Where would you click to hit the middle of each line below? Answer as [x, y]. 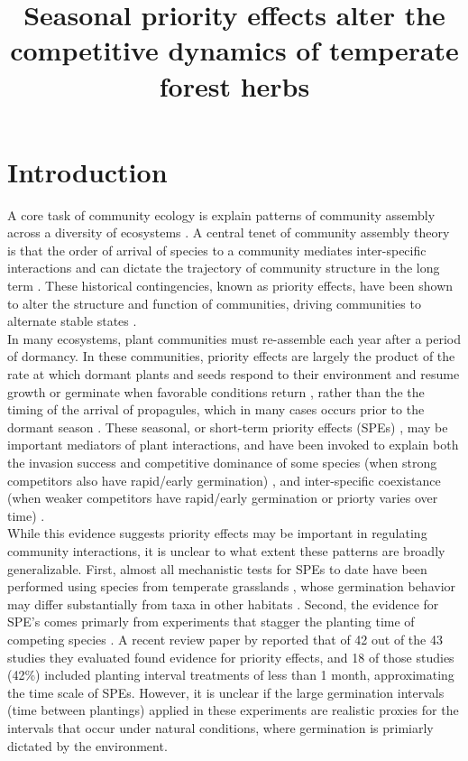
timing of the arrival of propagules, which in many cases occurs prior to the [216, 409]
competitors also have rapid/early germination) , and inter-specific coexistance [224, 480]
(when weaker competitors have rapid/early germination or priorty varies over [223, 498]
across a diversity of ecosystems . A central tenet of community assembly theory [229, 232]
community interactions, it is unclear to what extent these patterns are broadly [226, 550]
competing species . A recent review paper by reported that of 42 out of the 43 [225, 639]
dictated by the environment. [87, 745]
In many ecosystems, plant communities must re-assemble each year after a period [234, 338]
